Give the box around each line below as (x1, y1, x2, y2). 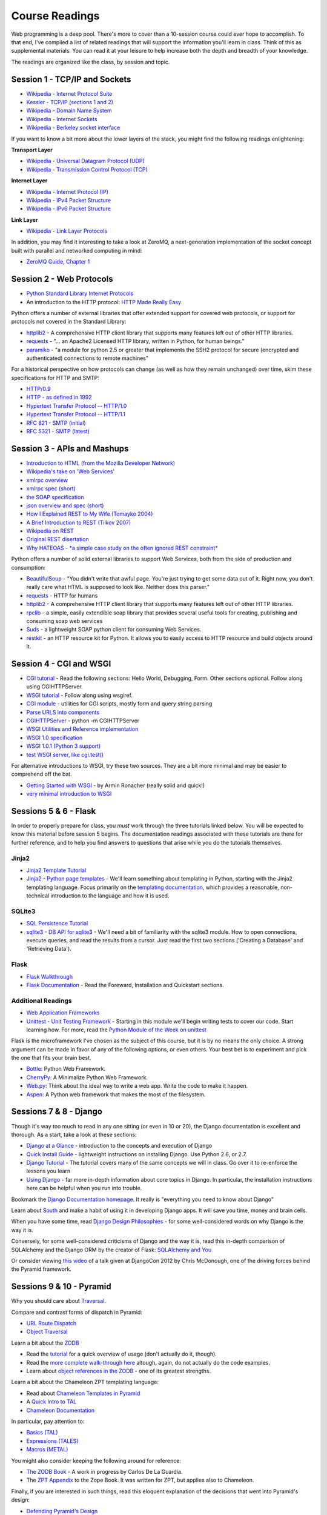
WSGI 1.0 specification (26, 734, 83, 741)
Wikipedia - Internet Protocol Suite (26, 90, 113, 97)
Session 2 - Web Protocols (11, 274, 113, 284)
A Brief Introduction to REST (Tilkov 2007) (26, 519, 131, 526)
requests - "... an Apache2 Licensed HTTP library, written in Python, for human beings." (26, 338, 245, 345)
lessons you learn (26, 1167, 71, 1175)
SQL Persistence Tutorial (26, 920, 88, 927)
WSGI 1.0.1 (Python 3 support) (26, 742, 101, 750)
